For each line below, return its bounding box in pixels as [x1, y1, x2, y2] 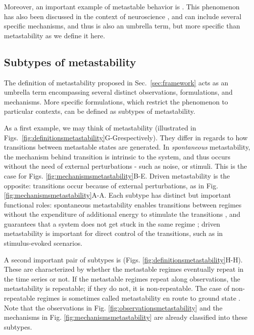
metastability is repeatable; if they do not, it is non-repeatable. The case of [4, 283, 230, 293]
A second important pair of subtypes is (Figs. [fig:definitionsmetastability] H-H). [4, 254, 243, 264]
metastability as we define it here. [4, 30, 105, 40]
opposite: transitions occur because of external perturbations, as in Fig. [4, 180, 218, 190]
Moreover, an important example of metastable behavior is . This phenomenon [4, 1, 240, 11]
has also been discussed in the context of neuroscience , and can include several [4, 11, 242, 21]
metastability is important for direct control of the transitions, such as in [4, 228, 223, 238]
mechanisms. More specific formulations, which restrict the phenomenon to [4, 96, 228, 106]
